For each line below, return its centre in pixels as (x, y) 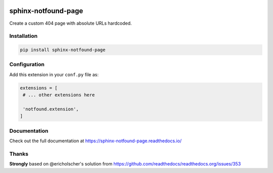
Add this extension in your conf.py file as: (54, 74)
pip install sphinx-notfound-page (63, 50)
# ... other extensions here (59, 95)
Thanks (19, 154)
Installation (24, 36)
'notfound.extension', (51, 109)
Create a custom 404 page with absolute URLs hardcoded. (71, 23)
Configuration (27, 65)
